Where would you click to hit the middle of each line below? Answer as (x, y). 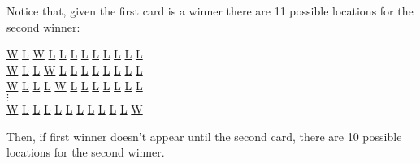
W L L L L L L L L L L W (75, 108)
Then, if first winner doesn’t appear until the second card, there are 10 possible (204, 136)
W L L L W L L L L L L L (75, 86)
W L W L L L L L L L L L (75, 54)
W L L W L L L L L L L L (75, 69)
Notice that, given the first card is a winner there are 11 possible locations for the (210, 11)
